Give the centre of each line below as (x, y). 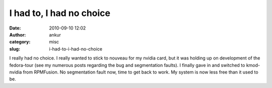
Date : (15, 28)
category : (20, 42)
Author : (18, 34)
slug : (15, 49)
